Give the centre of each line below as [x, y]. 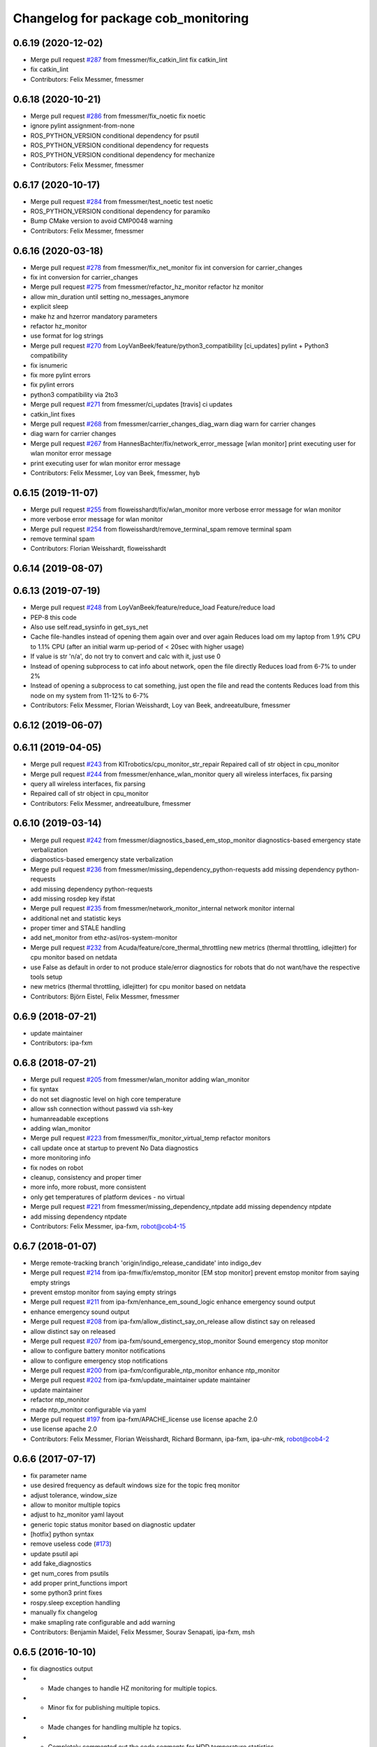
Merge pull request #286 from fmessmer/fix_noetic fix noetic [118, 116]
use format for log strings [67, 336]
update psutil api [54, 1553]
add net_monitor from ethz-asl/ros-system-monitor [104, 938]
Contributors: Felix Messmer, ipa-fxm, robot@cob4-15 [108, 1226]
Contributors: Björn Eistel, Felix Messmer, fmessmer [105, 996]
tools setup [46, 977]
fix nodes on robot [57, 1168]
